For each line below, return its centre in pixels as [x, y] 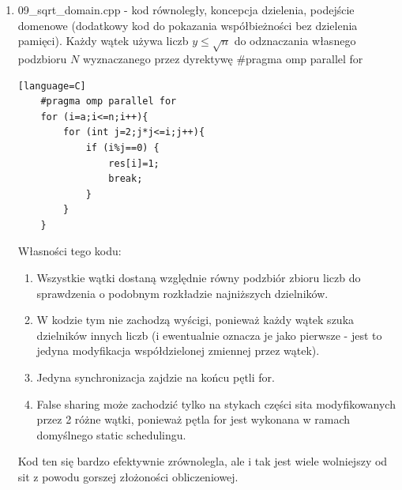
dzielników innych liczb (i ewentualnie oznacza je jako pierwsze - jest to [209, 335]
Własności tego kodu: [70, 251]
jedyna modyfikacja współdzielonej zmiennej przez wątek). [178, 351]
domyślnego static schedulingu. [111, 434]
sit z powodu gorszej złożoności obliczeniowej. [128, 477]
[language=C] [52, 86]
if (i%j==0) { [122, 147]
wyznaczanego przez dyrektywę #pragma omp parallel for [223, 58]
